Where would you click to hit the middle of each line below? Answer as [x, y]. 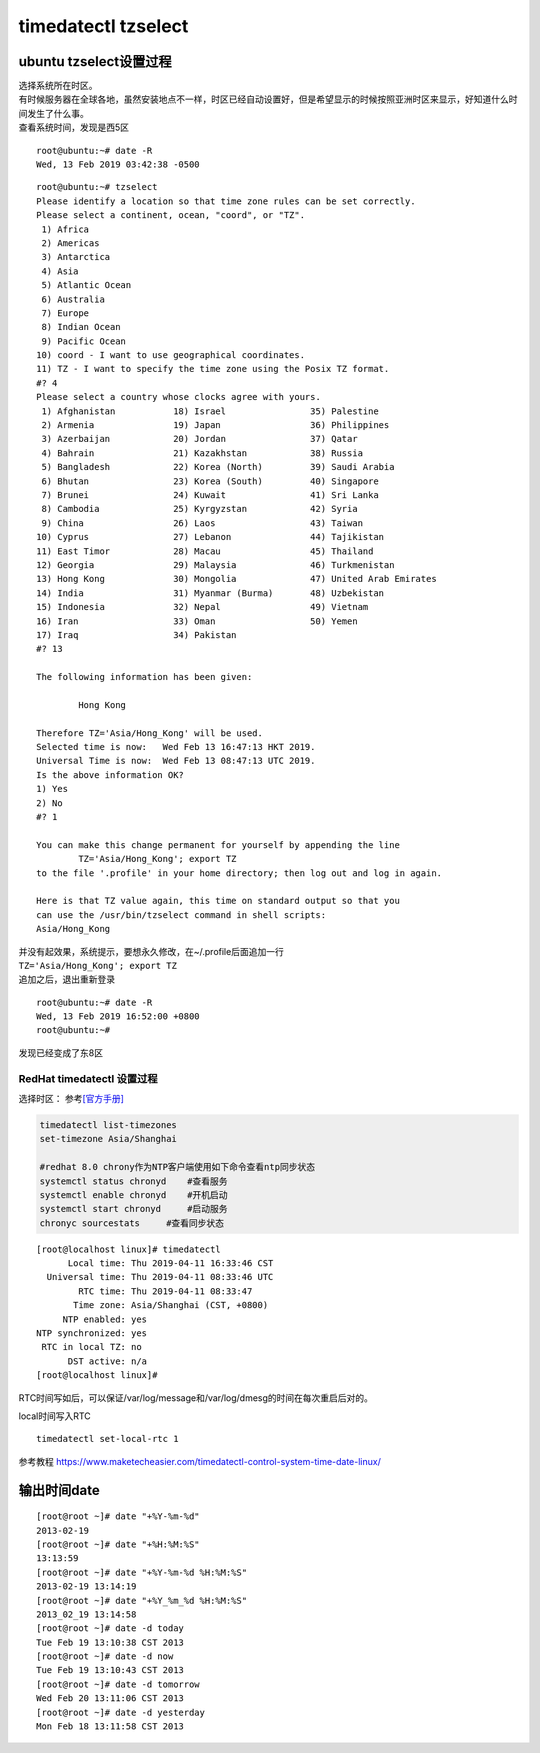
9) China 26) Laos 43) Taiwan [202, 523]
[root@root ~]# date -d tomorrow [118, 1684]
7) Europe [65, 313]
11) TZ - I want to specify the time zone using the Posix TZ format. [213, 369]
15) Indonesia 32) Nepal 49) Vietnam [202, 607]
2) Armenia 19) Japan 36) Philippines [215, 425]
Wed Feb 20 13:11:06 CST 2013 [110, 1698]
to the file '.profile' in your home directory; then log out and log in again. [239, 873]
